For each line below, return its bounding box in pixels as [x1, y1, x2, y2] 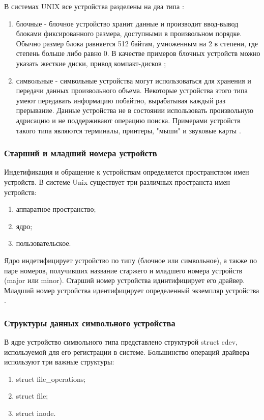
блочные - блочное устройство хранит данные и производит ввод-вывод [16, 18, 239, 29]
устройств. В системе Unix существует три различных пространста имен [4, 176, 230, 187]
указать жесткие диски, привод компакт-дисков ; [16, 58, 166, 68]
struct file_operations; [16, 373, 86, 384]
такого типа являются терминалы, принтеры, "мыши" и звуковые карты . [16, 125, 241, 135]
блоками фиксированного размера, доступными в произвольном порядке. [16, 28, 242, 39]
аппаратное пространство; [16, 204, 96, 214]
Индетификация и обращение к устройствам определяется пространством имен [4, 166, 249, 177]
